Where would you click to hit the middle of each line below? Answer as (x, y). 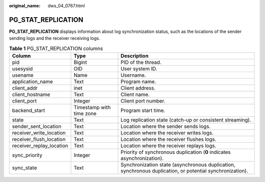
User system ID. (139, 69)
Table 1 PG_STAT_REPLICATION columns (56, 48)
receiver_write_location (39, 133)
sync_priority (27, 156)
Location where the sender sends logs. (166, 127)
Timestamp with (92, 107)
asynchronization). (142, 158)
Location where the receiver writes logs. (167, 133)
